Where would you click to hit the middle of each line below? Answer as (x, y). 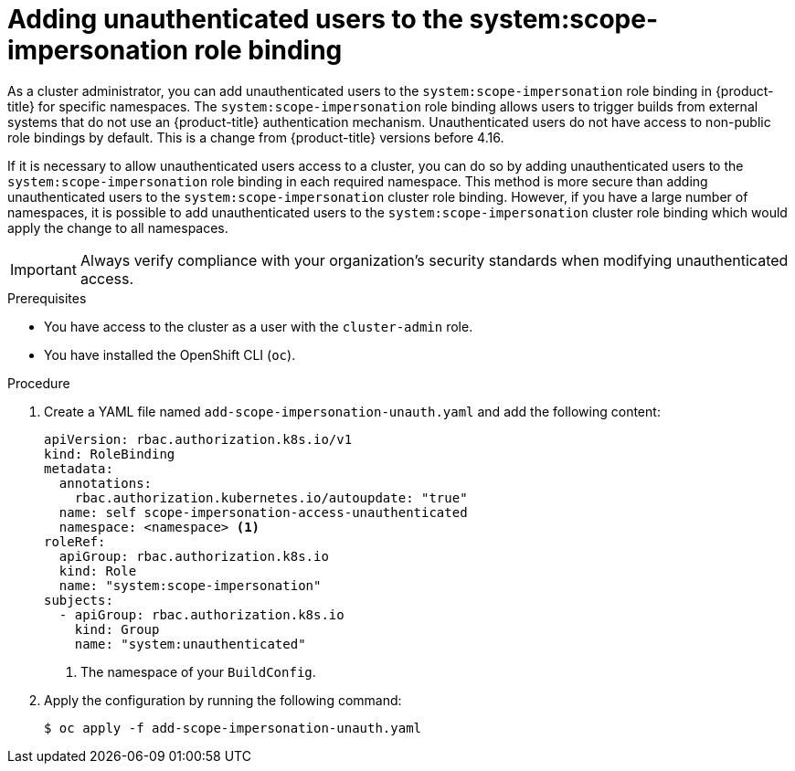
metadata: (79, 468)
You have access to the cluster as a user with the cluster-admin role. (259, 326)
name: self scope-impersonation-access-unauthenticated (263, 512)
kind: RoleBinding (110, 454)
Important (43, 269)
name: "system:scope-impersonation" (190, 585)
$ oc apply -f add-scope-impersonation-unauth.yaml (233, 728)
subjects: (79, 600)
